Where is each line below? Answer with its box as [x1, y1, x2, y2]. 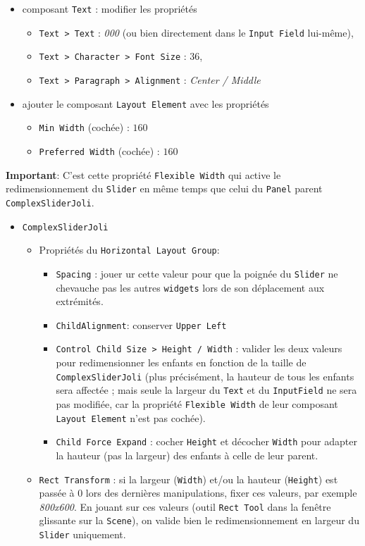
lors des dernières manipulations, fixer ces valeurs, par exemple [85, 485, 357, 500]
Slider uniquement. [39, 527, 126, 542]
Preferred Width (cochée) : [39, 143, 160, 158]
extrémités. [56, 294, 104, 309]
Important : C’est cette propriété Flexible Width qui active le [6, 167, 281, 182]
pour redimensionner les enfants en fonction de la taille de [56, 355, 307, 370]
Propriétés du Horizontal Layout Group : [39, 242, 220, 257]
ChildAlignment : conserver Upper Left [56, 317, 227, 332]
